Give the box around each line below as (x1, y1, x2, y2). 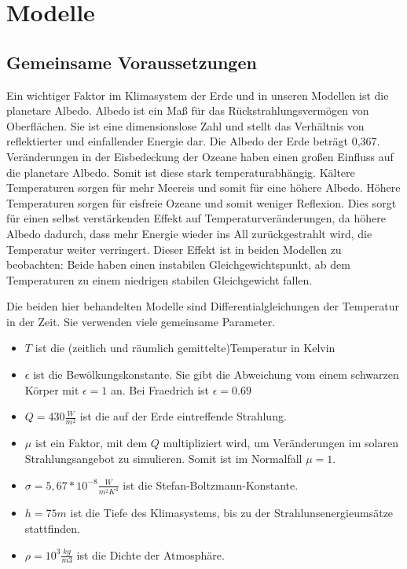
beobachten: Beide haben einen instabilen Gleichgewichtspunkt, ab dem (6, 256, 350, 273)
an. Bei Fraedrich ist (111, 381, 209, 398)
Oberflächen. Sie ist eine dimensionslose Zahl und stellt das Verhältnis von (6, 117, 365, 134)
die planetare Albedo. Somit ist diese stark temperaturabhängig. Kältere (6, 163, 355, 180)
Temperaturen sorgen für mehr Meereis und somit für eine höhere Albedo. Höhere (6, 179, 401, 196)
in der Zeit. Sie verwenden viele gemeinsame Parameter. (6, 313, 276, 329)
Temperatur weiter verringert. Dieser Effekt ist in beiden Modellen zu (6, 240, 342, 257)
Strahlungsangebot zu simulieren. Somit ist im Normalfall (24, 450, 302, 466)
